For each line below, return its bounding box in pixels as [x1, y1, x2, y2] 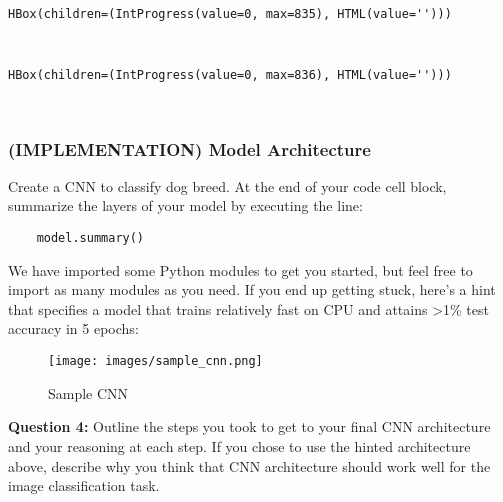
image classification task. [8, 475, 160, 496]
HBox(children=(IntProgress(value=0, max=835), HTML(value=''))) [8, 7, 452, 21]
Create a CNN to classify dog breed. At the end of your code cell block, [8, 175, 447, 196]
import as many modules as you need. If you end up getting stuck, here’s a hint [8, 279, 496, 300]
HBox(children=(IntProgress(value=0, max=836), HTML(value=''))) [8, 68, 452, 83]
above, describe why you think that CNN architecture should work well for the [8, 455, 491, 476]
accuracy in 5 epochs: [8, 318, 139, 339]
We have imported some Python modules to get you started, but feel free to [8, 259, 473, 280]
